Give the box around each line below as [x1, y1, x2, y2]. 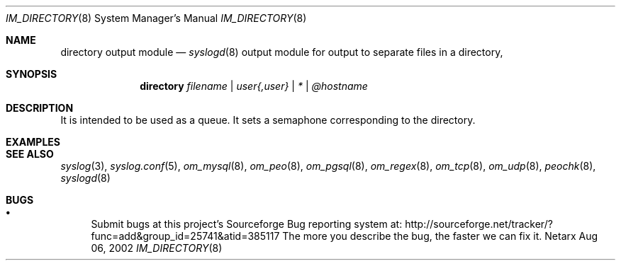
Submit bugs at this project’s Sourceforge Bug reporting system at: [91, 218, 403, 230]
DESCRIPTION [6, 102, 74, 114]
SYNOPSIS [6, 68, 57, 80]
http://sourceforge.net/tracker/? [405, 218, 553, 230]
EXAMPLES [6, 136, 60, 148]
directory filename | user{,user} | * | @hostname [140, 80, 368, 92]
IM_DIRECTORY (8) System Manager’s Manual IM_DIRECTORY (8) [6, 12, 307, 24]
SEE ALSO [6, 148, 54, 160]
